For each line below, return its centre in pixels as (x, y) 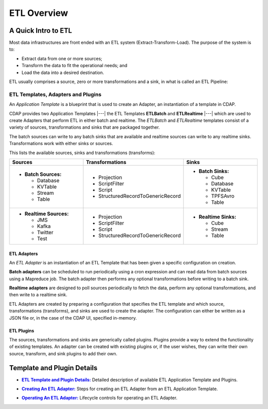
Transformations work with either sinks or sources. (61, 144)
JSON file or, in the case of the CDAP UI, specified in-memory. (73, 318)
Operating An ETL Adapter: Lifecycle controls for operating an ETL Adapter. (100, 398)
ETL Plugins (22, 330)
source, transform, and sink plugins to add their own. (63, 353)
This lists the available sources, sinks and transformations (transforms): (82, 153)
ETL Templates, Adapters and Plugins (55, 94)
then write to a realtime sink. (38, 295)
